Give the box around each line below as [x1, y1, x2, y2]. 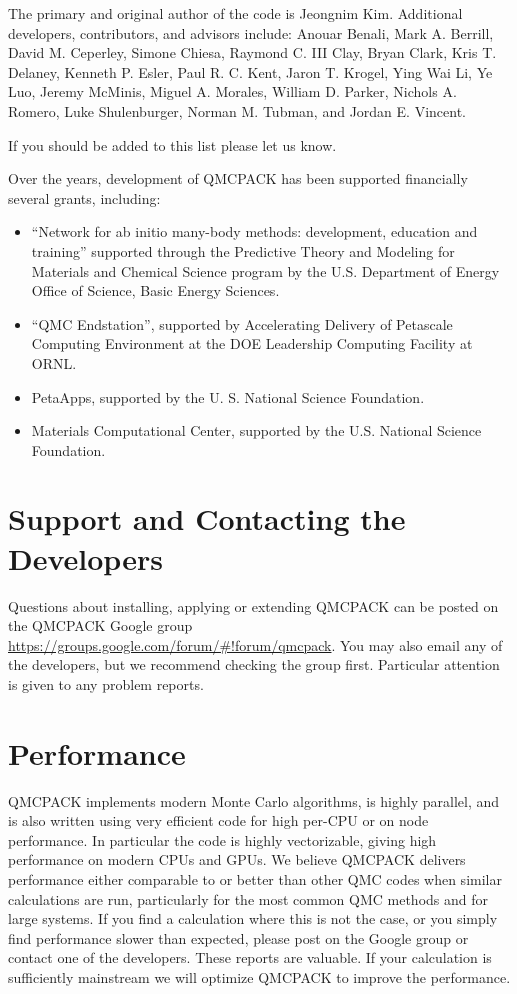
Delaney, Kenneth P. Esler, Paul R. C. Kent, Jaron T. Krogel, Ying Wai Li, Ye [8, 61, 493, 82]
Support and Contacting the [8, 498, 406, 539]
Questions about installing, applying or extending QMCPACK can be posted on [8, 595, 499, 616]
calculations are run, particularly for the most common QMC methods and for [8, 888, 488, 909]
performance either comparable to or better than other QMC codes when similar [8, 869, 502, 890]
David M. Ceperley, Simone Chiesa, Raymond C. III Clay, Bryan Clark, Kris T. [8, 42, 497, 63]
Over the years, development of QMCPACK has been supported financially [8, 168, 468, 189]
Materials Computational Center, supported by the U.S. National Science [31, 420, 482, 441]
